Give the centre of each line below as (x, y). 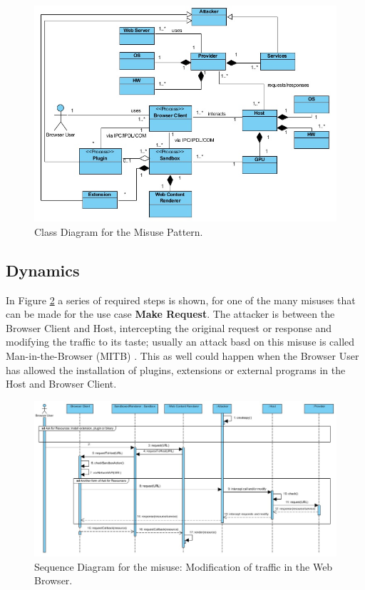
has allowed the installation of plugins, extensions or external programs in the (176, 369)
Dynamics (43, 270)
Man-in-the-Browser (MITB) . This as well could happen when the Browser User (182, 356)
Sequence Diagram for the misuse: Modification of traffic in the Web (184, 566)
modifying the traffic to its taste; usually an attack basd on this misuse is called (180, 342)
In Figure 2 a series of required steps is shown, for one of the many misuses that (181, 300)
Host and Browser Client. (61, 384)
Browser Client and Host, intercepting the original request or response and (169, 327)
